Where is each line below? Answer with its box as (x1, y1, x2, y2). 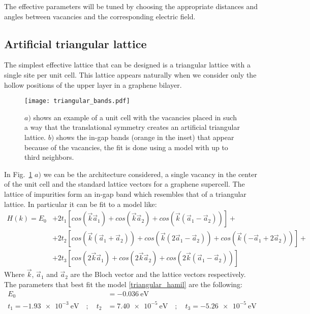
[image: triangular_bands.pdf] (24, 97, 130, 105)
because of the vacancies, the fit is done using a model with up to (24, 142, 228, 152)
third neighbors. (24, 152, 74, 162)
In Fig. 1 (4, 168, 33, 179)
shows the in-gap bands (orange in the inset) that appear (56, 132, 234, 143)
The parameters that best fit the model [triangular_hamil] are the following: (4, 279, 243, 290)
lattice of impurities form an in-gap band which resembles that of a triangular (4, 188, 246, 199)
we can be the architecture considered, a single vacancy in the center (43, 168, 257, 179)
